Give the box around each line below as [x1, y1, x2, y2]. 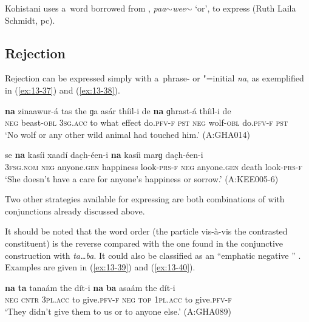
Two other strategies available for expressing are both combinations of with [5, 193, 285, 205]
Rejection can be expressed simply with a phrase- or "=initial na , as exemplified [5, 72, 304, 84]
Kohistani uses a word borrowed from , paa [5, 2, 166, 14]
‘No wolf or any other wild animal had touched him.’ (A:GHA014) [5, 128, 250, 140]
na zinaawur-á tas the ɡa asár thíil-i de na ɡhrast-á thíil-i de [5, 104, 231, 117]
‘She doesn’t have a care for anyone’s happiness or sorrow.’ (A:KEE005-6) [5, 172, 279, 185]
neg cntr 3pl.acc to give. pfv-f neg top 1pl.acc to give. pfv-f [5, 293, 232, 306]
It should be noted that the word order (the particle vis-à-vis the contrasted [5, 225, 288, 238]
